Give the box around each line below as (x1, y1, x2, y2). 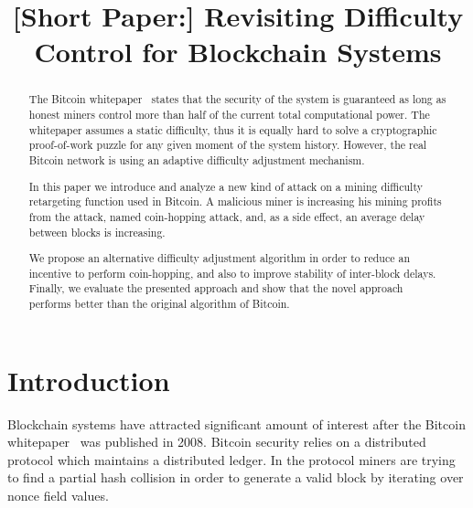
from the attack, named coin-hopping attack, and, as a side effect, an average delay (28, 208, 425, 224)
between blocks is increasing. (28, 224, 166, 239)
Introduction (7, 361, 170, 398)
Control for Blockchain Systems (34, 33, 442, 70)
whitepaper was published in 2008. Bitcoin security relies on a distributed (7, 432, 426, 451)
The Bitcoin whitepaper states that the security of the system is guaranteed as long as (28, 91, 446, 107)
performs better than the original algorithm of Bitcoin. (28, 296, 290, 312)
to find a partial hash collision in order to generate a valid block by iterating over (7, 468, 464, 487)
